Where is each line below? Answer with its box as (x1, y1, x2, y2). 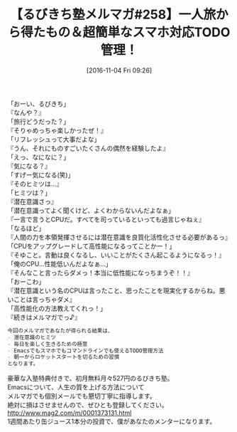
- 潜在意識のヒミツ (7, 334, 57, 341)
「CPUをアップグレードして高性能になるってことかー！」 (7, 241, 176, 250)
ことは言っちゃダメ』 (13, 295, 76, 303)
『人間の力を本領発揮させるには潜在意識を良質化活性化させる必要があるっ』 (7, 233, 231, 241)
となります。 (7, 360, 39, 367)
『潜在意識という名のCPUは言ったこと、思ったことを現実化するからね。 (7, 286, 220, 295)
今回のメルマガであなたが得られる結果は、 (7, 327, 114, 334)
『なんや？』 (7, 108, 45, 117)
